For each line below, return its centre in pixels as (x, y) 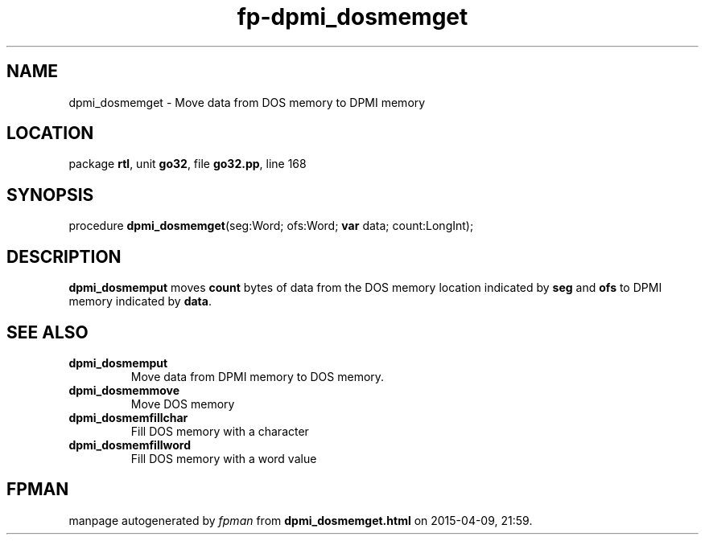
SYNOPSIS (50, 195)
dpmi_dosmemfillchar (128, 417)
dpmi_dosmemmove (124, 390)
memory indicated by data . (140, 301)
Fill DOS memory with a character (220, 431)
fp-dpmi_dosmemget (352, 17)
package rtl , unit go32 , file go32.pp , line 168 (188, 164)
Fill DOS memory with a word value (224, 458)
